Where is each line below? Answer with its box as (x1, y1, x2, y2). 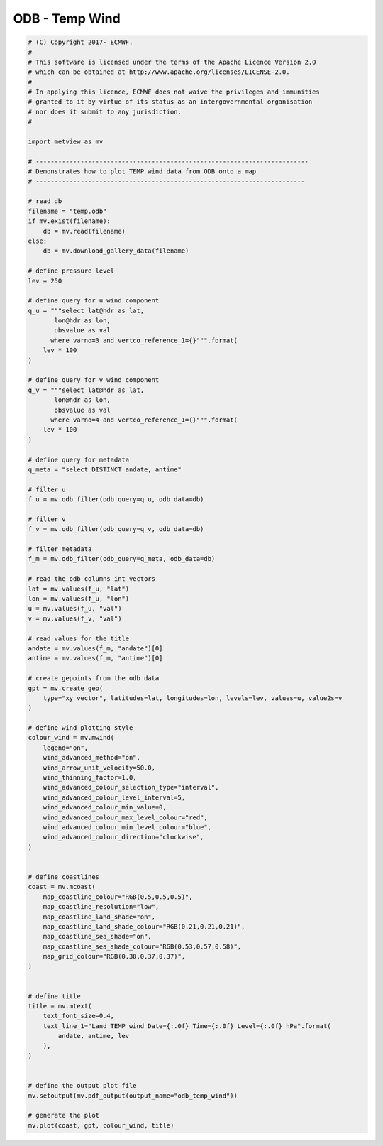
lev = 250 (28, 277, 62, 285)
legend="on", (43, 743, 89, 752)
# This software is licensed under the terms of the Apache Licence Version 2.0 (28, 58, 316, 66)
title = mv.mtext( (28, 1002, 92, 1010)
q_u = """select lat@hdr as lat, (28, 306, 145, 315)
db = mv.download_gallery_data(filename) (43, 247, 189, 255)
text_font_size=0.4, (43, 1012, 115, 1020)
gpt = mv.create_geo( (28, 684, 104, 692)
